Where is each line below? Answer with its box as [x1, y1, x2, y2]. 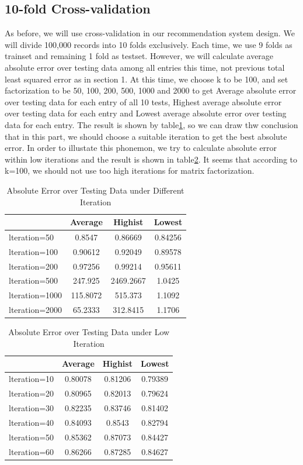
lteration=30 [9, 401, 54, 414]
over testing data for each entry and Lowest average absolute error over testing [5, 107, 287, 119]
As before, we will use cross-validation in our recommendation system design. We [5, 27, 295, 39]
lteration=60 [9, 445, 54, 457]
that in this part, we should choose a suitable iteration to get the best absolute [5, 130, 287, 142]
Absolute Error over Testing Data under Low [8, 326, 170, 338]
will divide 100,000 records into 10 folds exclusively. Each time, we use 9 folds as [5, 38, 292, 50]
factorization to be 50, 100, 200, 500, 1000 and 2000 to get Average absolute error [5, 84, 297, 97]
